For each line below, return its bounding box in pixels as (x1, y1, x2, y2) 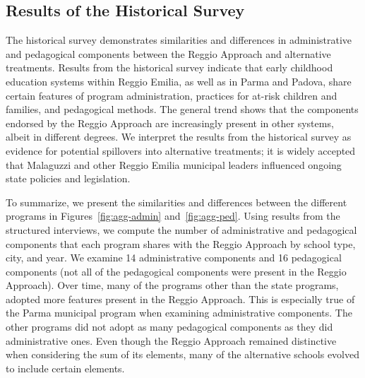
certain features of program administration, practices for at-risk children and (6, 88, 337, 102)
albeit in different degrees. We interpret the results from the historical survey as (6, 129, 352, 144)
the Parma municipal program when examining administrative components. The (6, 305, 352, 320)
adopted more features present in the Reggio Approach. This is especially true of (6, 291, 355, 306)
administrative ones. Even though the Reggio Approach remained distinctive (6, 333, 337, 348)
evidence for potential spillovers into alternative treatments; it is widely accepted (6, 143, 356, 158)
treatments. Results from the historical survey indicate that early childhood (6, 60, 333, 75)
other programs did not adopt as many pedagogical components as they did (6, 319, 333, 334)
